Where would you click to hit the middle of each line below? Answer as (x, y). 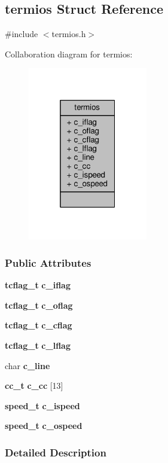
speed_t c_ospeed (44, 426)
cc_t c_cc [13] (34, 386)
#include (22, 34)
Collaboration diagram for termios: (69, 54)
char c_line (28, 365)
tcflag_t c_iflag (38, 285)
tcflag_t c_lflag (38, 345)
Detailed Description (56, 452)
